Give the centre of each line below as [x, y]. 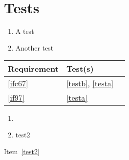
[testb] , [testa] [90, 83]
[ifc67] [18, 83]
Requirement [33, 69]
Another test [34, 47]
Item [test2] [22, 151]
